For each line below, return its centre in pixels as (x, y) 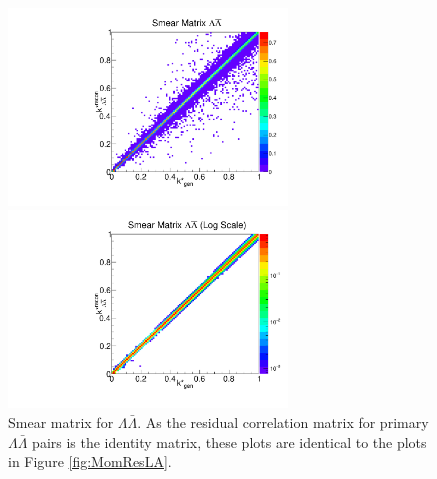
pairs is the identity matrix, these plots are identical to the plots (229, 441)
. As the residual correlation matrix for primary (283, 421)
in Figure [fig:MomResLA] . (90, 461)
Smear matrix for (61, 421)
